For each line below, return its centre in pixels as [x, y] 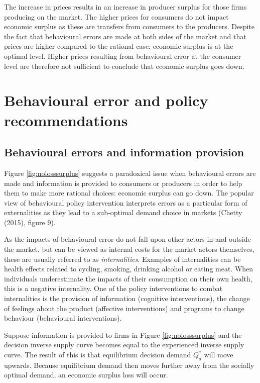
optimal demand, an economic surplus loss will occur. [86, 375]
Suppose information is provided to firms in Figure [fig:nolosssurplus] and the [123, 334]
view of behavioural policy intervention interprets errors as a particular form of [126, 202]
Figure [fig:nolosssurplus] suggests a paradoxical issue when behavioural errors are [130, 173]
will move [219, 355]
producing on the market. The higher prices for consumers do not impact [116, 16]
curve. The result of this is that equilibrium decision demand [98, 355]
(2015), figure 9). [30, 222]
